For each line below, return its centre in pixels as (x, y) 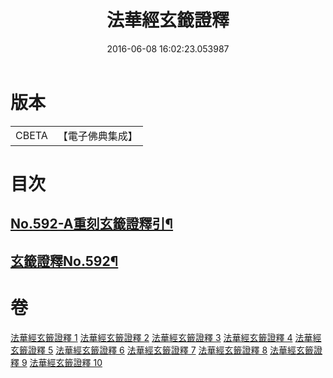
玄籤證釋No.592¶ (64, 261)
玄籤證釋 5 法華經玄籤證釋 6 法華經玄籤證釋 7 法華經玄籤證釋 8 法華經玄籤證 (166, 350)
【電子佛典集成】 (97, 136)
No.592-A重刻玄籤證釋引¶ (92, 224)
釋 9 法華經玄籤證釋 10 (56, 362)
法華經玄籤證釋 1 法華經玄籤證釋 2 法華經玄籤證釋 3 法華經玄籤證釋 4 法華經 (166, 337)
